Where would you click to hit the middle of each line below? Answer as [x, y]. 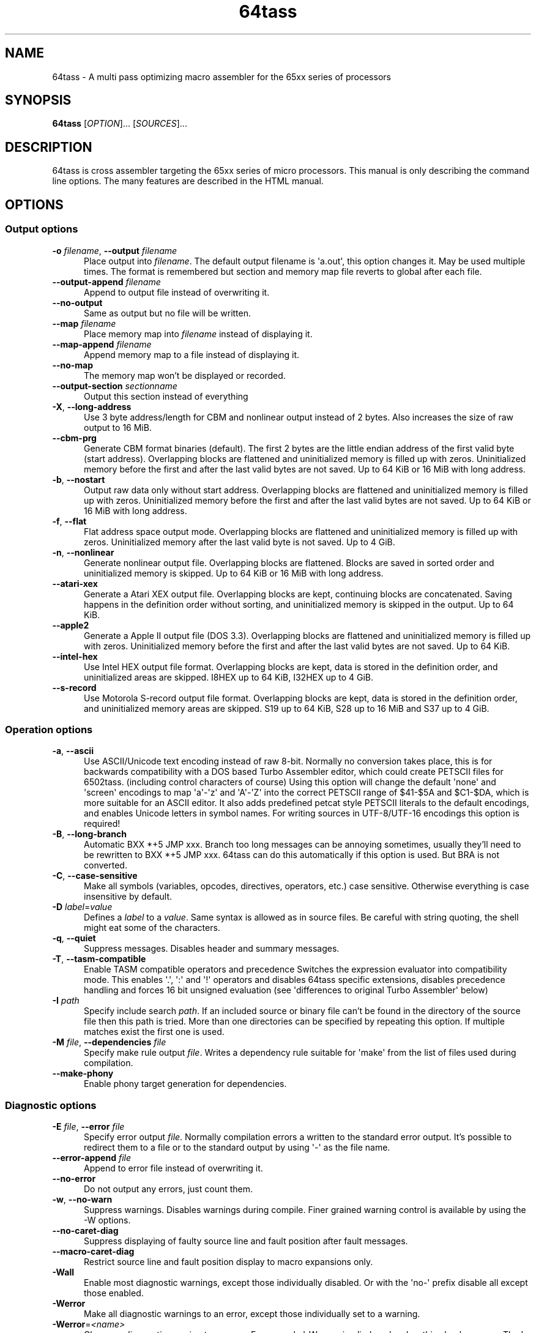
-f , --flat [69, 521]
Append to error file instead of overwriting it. [173, 1168]
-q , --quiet [74, 938]
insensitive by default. [128, 897]
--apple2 [71, 625]
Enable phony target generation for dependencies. [185, 1084]
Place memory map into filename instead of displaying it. [198, 334]
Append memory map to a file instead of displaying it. [192, 354]
